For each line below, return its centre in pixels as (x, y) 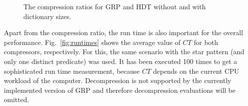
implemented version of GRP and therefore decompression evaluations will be (120, 90)
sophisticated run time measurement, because (72, 71)
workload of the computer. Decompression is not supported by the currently (118, 80)
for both (206, 42)
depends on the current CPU (196, 71)
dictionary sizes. (47, 16)
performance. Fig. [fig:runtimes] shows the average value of (92, 42)
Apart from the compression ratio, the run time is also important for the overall (124, 32)
